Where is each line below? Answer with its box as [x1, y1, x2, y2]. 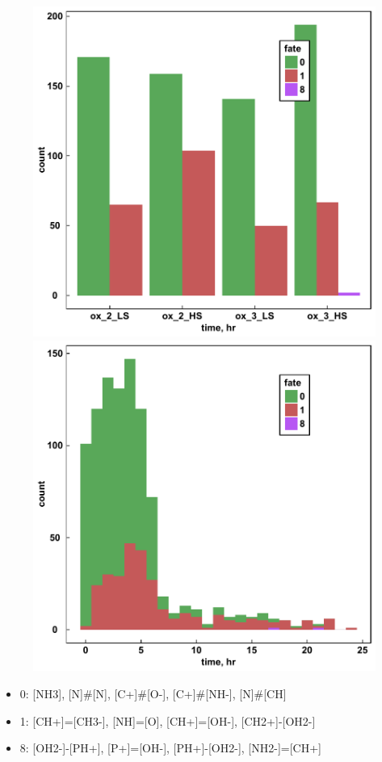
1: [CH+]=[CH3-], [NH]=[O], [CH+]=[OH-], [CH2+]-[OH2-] [19, 712, 316, 729]
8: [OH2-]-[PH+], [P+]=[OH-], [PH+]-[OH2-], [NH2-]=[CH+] [19, 739, 321, 756]
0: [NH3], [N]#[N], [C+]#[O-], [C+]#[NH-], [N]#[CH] [19, 685, 287, 701]
